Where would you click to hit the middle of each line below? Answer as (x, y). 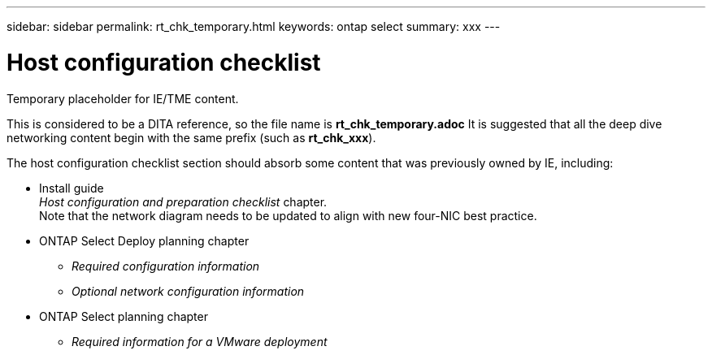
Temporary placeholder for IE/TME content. (123, 98)
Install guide (72, 188)
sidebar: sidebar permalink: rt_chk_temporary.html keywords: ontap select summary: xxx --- (254, 26)
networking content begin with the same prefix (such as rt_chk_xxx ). (191, 137)
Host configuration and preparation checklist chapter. (183, 201)
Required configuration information (166, 266)
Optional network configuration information (188, 291)
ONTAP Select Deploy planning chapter (144, 240)
